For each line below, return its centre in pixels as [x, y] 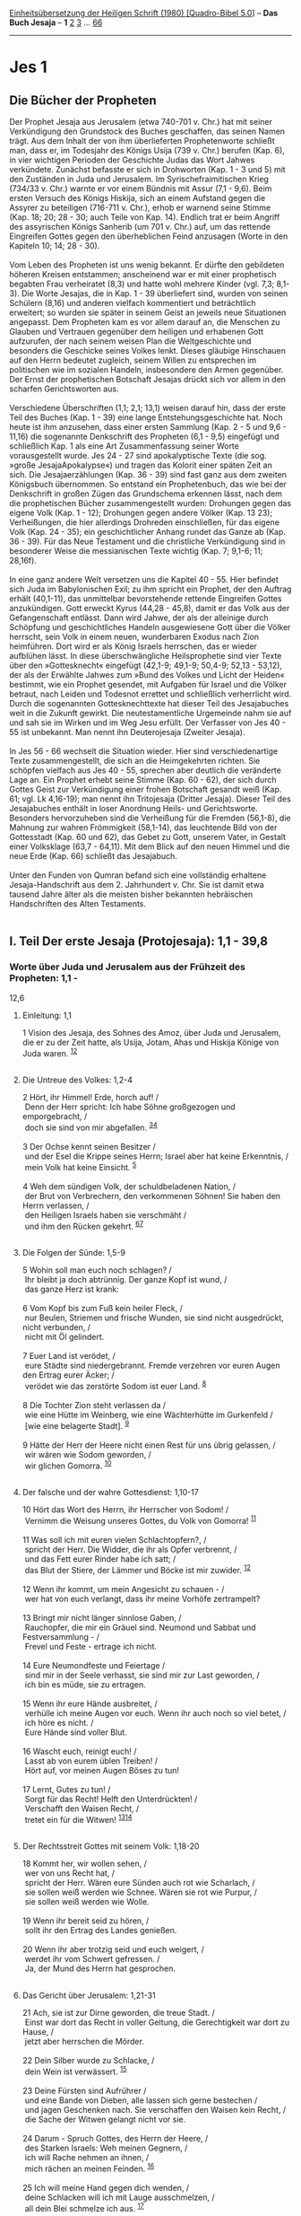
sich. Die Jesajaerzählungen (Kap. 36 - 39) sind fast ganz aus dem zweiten [148, 474]
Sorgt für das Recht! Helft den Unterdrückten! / [111, 1799]
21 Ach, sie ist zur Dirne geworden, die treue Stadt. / [118, 2013]
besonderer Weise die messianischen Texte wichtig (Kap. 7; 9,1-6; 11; [136, 551]
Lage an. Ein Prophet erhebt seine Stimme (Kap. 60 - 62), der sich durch [143, 780]
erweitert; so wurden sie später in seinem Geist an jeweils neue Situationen [148, 312]
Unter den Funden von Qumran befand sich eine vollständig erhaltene [138, 875]
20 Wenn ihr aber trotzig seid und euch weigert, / [113, 1949]
